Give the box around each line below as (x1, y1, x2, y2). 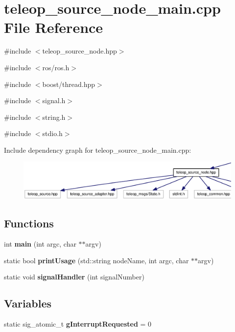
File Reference (4, 17, 103, 37)
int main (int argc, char (4, 239, 76, 249)
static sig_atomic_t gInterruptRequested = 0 (4, 319, 152, 329)
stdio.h (42, 128, 63, 138)
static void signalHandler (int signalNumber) (4, 272, 144, 282)
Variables (4, 296, 52, 311)
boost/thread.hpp (42, 79, 95, 89)
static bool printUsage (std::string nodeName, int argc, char (4, 255, 189, 265)
